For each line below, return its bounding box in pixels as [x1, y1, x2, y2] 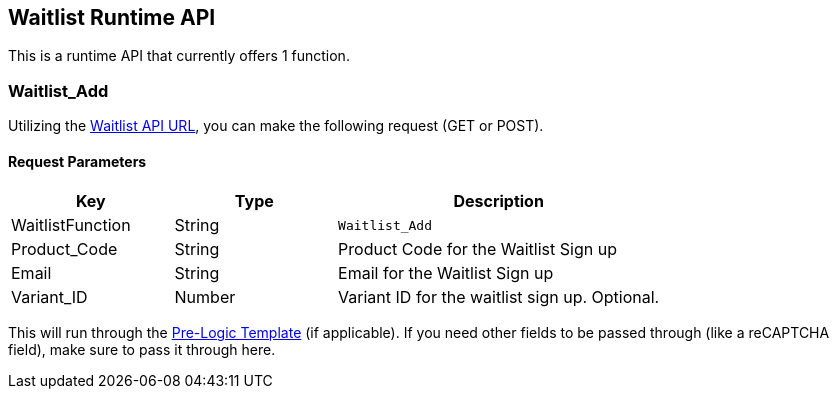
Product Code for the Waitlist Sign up [338, 239, 617, 260]
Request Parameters [8, 152, 147, 170]
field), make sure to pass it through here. [8, 341, 276, 359]
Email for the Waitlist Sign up [338, 263, 554, 284]
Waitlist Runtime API [8, 5, 216, 30]
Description [453, 191, 544, 212]
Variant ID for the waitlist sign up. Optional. [338, 287, 660, 308]
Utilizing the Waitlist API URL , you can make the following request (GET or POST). [8, 117, 544, 135]
